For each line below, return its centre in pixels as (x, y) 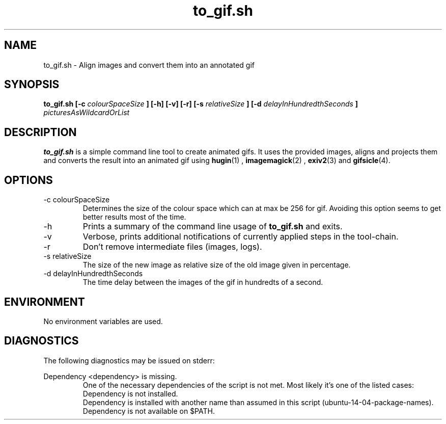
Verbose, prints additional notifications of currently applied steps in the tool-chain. (241, 237)
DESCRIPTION (40, 132)
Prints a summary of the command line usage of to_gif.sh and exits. (213, 227)
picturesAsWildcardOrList (87, 113)
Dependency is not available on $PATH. (149, 411)
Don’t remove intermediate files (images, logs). (172, 247)
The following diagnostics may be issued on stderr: (129, 360)
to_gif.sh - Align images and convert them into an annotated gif (149, 65)
